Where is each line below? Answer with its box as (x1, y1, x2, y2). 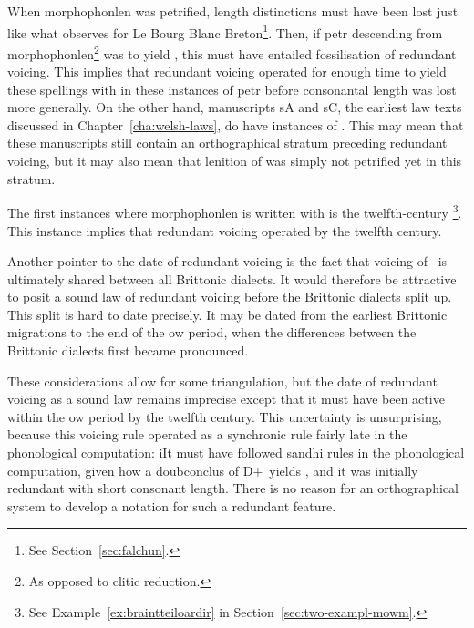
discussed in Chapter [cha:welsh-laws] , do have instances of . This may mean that (7, 115, 464, 134)
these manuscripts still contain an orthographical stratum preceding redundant (7, 133, 448, 152)
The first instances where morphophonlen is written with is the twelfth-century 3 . (7, 201, 462, 221)
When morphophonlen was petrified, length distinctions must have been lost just (7, 2, 459, 20)
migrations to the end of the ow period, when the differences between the (7, 323, 417, 342)
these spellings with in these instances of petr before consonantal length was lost (7, 79, 457, 98)
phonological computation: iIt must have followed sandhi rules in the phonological (7, 443, 465, 462)
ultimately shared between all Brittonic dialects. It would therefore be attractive (7, 269, 457, 288)
